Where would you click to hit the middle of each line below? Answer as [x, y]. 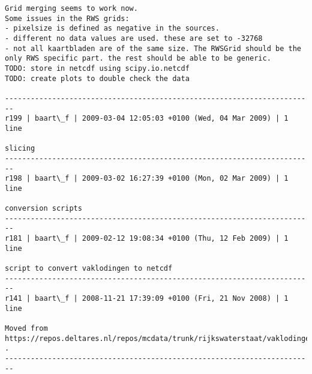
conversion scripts [43, 209]
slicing [20, 149]
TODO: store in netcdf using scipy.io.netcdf [97, 68]
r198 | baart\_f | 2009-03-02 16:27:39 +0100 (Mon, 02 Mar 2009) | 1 [147, 179]
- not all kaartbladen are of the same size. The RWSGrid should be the [153, 48]
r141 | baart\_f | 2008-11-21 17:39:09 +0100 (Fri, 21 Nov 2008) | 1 [147, 299]
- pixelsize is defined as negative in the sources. [112, 29]
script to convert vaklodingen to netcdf [89, 269]
